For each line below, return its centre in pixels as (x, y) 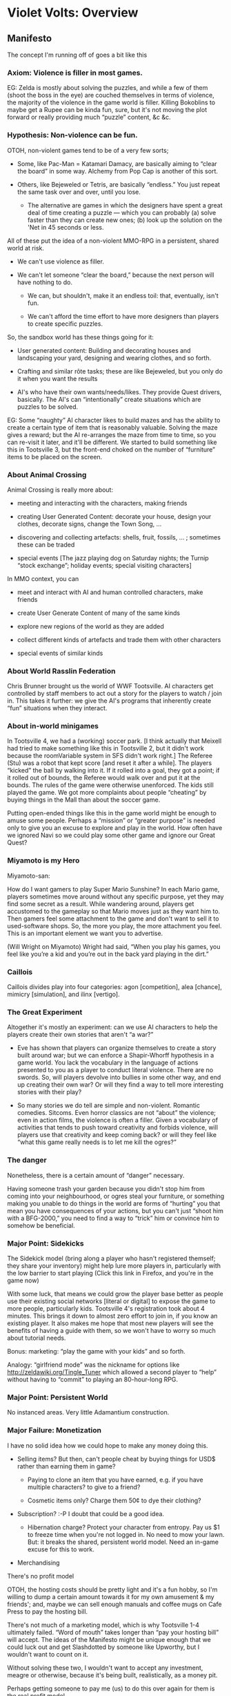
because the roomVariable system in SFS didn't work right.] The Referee (110, 756)
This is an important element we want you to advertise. (85, 933)
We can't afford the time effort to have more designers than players (123, 316)
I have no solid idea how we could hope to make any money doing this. (108, 1445)
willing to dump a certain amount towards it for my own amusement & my (111, 1596)
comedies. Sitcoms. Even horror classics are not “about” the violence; (116, 1113)
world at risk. (26, 248)
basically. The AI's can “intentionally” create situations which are (109, 399)
